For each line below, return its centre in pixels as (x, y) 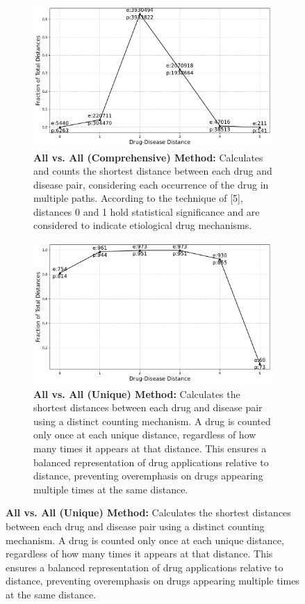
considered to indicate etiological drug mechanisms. (143, 225)
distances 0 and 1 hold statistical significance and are (147, 211)
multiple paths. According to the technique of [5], (138, 198)
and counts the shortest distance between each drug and (153, 171)
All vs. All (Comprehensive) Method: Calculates (148, 157)
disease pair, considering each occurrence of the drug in (151, 184)
